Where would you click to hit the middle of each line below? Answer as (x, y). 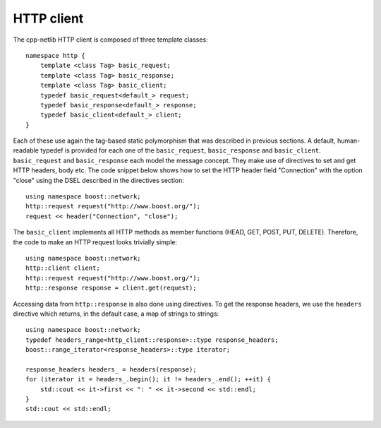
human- (349, 141)
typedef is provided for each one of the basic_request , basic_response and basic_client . (180, 150)
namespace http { (55, 55)
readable (26, 150)
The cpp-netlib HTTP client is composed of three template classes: (110, 40)
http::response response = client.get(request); (111, 288)
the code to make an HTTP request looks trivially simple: (95, 242)
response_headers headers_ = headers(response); (111, 369)
